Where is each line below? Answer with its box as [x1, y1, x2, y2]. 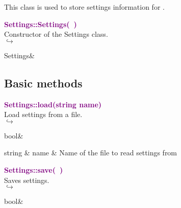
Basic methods [4, 75, 83, 90]
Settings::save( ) [4, 164, 63, 175]
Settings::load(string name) [4, 99, 102, 109]
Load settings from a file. [4, 109, 83, 120]
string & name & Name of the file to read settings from [4, 147, 177, 158]
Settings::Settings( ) [4, 18, 77, 29]
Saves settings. [4, 174, 49, 185]
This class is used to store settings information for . [4, 2, 165, 12]
